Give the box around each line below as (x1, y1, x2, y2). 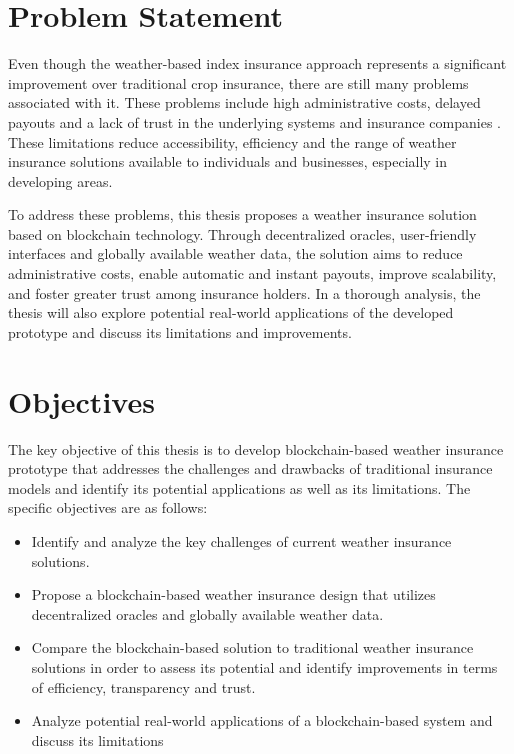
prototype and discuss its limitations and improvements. (8, 321, 352, 342)
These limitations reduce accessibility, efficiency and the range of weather (8, 131, 457, 152)
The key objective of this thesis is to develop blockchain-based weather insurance (8, 438, 504, 459)
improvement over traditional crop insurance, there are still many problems (8, 72, 469, 93)
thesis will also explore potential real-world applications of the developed (8, 302, 454, 323)
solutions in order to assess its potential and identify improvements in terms (31, 656, 498, 677)
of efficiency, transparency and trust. (31, 676, 256, 697)
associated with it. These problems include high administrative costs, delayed (8, 92, 481, 113)
